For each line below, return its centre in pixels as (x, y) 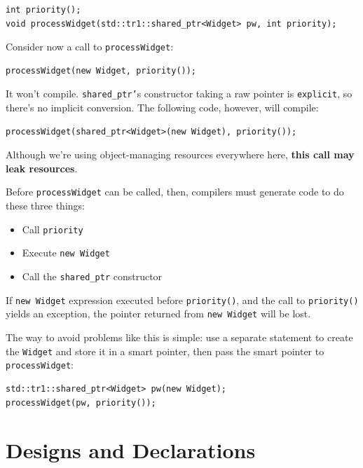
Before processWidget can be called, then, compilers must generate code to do (175, 192)
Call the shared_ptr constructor (92, 276)
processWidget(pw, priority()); (81, 402)
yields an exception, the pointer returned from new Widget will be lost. (158, 314)
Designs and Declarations (131, 450)
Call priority (53, 229)
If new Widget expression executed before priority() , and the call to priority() (182, 300)
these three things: (45, 206)
